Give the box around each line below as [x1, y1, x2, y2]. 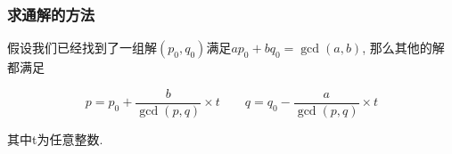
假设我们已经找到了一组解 [7, 38, 157, 57]
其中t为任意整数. [7, 129, 103, 148]
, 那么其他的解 [362, 38, 445, 57]
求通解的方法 [7, 3, 95, 25]
